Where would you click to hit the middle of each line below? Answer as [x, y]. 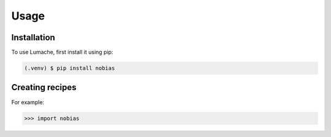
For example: [28, 102]
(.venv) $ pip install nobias [70, 68]
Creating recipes [44, 87]
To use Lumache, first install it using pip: [62, 52]
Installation [33, 37]
